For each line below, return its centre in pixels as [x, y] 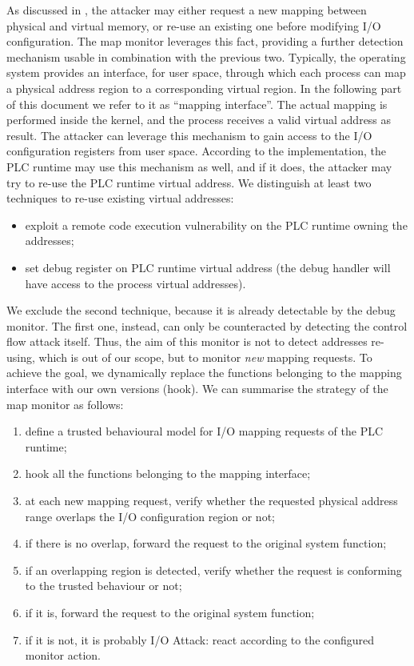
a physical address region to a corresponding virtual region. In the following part [204, 88]
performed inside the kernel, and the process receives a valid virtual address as [199, 120]
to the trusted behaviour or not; [103, 586]
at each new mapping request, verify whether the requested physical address [211, 501]
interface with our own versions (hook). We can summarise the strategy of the [197, 389]
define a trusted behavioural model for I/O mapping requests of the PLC [204, 431]
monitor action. [63, 655]
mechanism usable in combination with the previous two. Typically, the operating [206, 56]
